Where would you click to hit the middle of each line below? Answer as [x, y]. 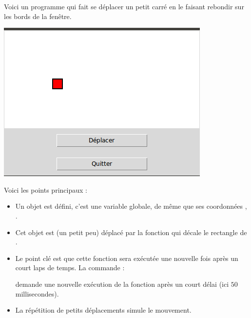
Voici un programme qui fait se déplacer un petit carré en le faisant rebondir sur [124, 6]
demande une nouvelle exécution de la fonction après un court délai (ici [122, 284]
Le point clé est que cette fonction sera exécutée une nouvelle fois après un [127, 258]
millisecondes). [37, 293]
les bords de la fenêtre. [38, 16]
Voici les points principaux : [46, 189]
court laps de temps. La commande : [70, 268]
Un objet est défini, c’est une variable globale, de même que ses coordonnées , [131, 206]
